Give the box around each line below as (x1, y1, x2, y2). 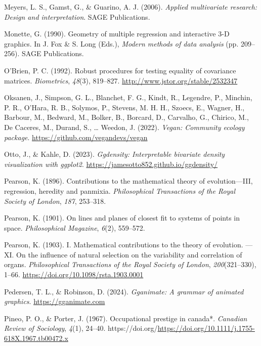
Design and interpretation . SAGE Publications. (4, 11, 150, 22)
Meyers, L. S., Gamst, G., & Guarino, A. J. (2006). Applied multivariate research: (4, 2, 257, 12)
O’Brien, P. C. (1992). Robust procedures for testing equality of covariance (4, 65, 236, 75)
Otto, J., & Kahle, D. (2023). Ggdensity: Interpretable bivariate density (4, 149, 225, 159)
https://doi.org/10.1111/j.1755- (157, 323, 255, 333)
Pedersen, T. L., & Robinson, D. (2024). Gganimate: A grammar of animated (4, 286, 244, 296)
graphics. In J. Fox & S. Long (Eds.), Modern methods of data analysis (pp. (4, 38, 239, 49)
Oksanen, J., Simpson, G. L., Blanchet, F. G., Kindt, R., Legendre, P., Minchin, (4, 92, 252, 103)
